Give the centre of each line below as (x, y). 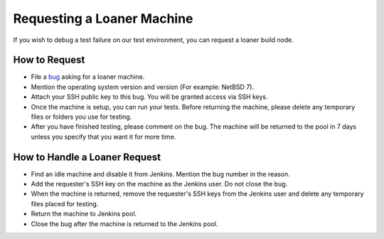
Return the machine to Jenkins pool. (84, 214)
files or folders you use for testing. (81, 117)
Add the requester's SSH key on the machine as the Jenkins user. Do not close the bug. (159, 184)
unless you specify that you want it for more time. (103, 137)
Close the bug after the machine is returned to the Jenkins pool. (124, 223)
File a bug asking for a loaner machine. (88, 77)
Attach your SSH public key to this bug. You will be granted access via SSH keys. (149, 97)
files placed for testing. (65, 203)
